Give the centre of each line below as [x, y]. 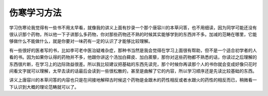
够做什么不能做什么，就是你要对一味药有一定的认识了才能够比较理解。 [81, 41]
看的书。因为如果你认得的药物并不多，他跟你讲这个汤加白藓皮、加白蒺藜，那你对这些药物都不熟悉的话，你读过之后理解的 [133, 57]
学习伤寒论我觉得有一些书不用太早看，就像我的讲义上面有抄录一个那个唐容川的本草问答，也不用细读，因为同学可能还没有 [133, 28]
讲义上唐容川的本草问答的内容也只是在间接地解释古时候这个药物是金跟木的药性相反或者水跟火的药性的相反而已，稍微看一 [133, 80]
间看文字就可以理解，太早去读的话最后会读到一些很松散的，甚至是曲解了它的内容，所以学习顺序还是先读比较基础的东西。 [133, 71]
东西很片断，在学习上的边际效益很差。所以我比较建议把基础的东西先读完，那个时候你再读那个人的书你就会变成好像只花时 [133, 64]
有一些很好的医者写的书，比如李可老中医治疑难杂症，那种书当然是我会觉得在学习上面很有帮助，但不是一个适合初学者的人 [133, 50]
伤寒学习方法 [35, 13]
